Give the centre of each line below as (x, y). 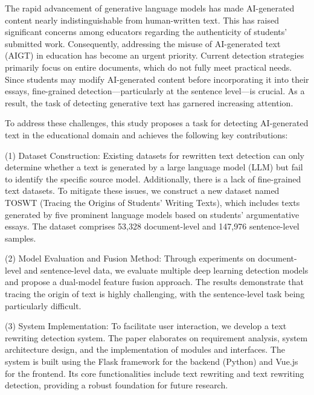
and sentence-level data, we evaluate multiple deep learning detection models (166, 270)
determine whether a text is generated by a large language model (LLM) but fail (154, 167)
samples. (21, 238)
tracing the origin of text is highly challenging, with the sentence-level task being (155, 294)
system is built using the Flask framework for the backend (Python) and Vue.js (152, 361)
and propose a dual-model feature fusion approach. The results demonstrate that (154, 282)
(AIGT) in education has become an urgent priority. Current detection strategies (155, 55)
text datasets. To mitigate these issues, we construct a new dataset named (142, 191)
